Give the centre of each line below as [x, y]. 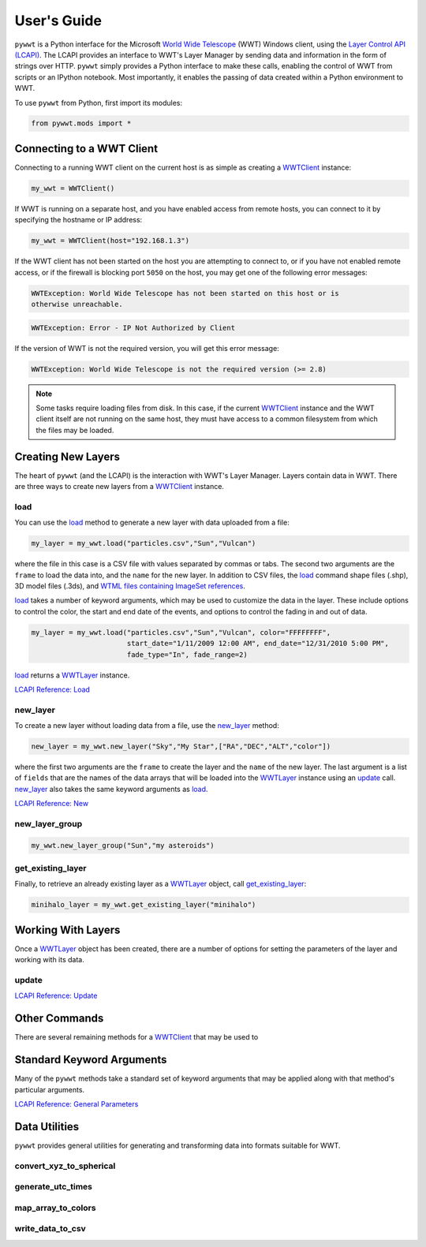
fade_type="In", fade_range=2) [187, 654]
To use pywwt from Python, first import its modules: [99, 103]
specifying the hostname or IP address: [78, 220]
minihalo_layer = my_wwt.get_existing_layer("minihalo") [144, 905]
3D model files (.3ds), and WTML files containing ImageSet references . [130, 586]
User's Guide [58, 21]
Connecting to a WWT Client [86, 149]
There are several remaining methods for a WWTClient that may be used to [136, 1037]
